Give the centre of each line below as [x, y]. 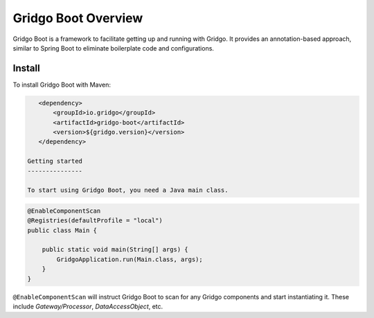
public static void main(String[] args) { [115, 250]
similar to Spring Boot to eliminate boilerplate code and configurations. [114, 48]
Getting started [55, 161]
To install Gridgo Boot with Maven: [62, 85]
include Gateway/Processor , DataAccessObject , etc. [88, 307]
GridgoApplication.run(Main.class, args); [130, 259]
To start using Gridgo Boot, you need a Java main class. [128, 190]
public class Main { [62, 230]
